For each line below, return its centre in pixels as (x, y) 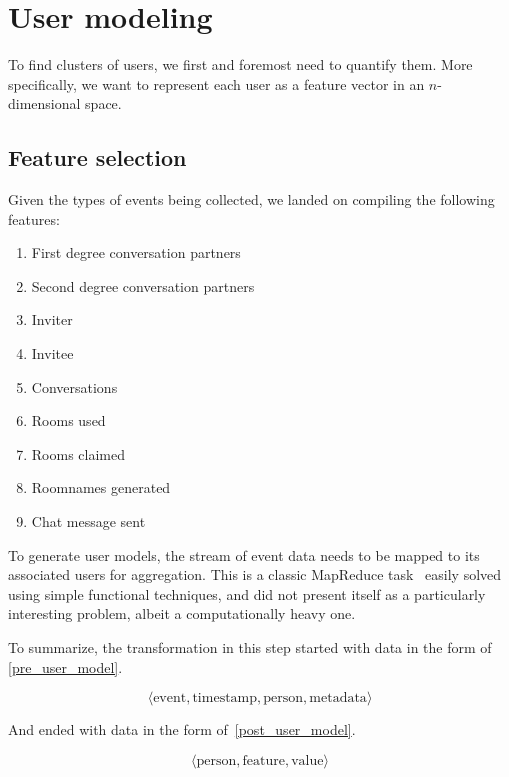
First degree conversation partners (136, 252)
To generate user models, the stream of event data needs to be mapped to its (244, 554)
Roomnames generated (101, 487)
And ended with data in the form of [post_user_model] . (182, 729)
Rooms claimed (78, 453)
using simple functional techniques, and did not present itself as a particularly (247, 593)
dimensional (44, 103)
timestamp (225, 698)
